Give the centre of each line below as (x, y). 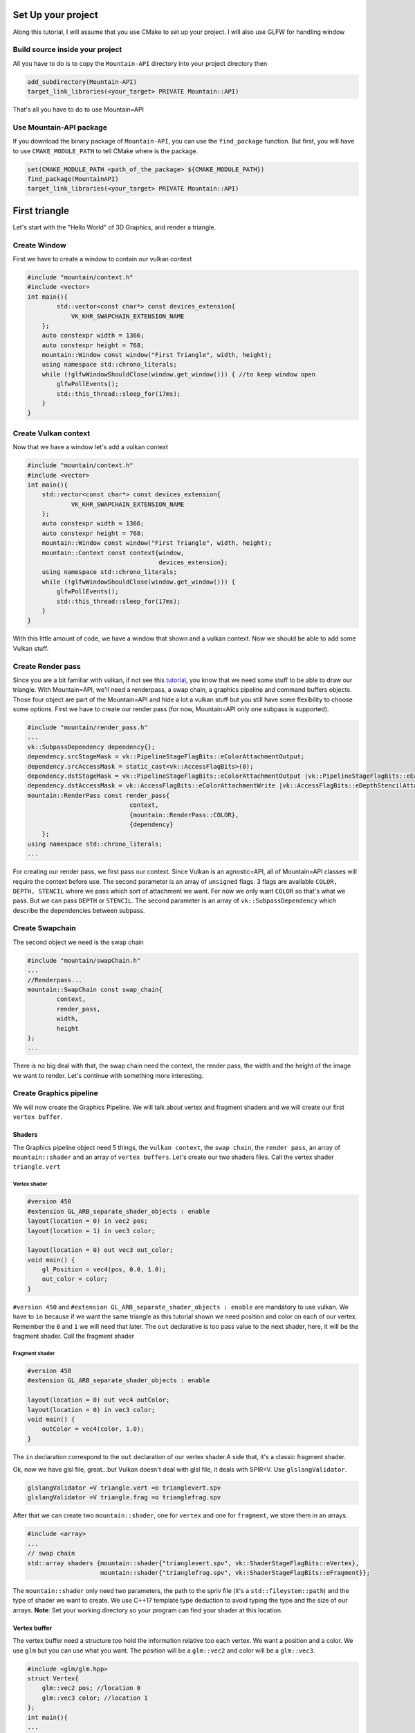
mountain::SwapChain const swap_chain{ (95, 989)
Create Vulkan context (51, 433)
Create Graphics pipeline (55, 1093)
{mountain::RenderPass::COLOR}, (184, 815)
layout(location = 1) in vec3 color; (91, 1231)
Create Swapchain (44, 928)
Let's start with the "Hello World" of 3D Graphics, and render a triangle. (114, 227)
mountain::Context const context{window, (113, 552)
